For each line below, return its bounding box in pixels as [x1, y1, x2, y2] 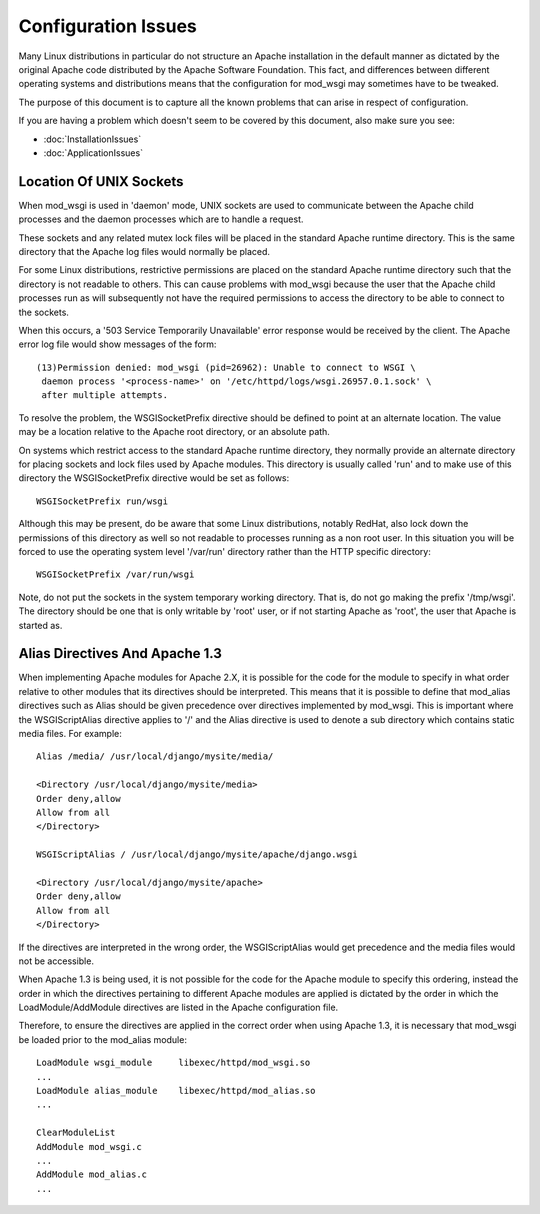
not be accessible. [18, 955, 95, 967]
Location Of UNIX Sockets [18, 173, 184, 190]
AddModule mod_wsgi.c [36, 1141, 142, 1152]
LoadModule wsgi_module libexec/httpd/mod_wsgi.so [36, 1057, 311, 1069]
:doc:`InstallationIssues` [43, 133, 142, 145]
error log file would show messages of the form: [18, 338, 217, 350]
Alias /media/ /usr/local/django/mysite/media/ [36, 751, 274, 762]
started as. [18, 619, 63, 631]
